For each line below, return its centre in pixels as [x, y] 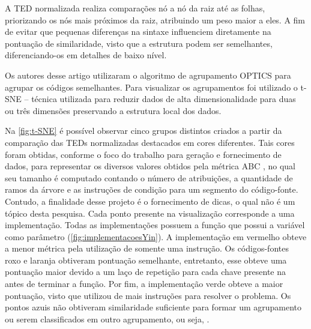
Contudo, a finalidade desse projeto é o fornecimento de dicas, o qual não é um [150, 201]
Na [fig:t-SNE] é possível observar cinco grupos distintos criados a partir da [143, 131]
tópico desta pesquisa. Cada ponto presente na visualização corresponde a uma [150, 213]
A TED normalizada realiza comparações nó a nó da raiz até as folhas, [135, 8]
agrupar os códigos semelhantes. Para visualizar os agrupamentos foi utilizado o [151, 87]
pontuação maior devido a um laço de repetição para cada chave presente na [146, 272]
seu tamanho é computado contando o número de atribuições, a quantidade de [149, 177]
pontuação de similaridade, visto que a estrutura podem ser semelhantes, [139, 43]
